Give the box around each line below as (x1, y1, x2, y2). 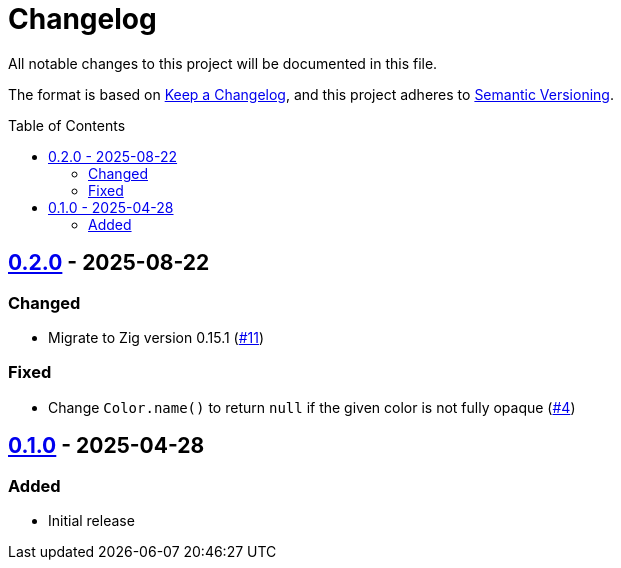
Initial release (48, 511, 135, 529)
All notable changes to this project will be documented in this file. (8, 54, 438, 72)
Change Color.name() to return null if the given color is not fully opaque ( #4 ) (48, 398, 576, 416)
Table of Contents (8, 116, 126, 134)
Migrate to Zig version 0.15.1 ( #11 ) (48, 328, 265, 346)
